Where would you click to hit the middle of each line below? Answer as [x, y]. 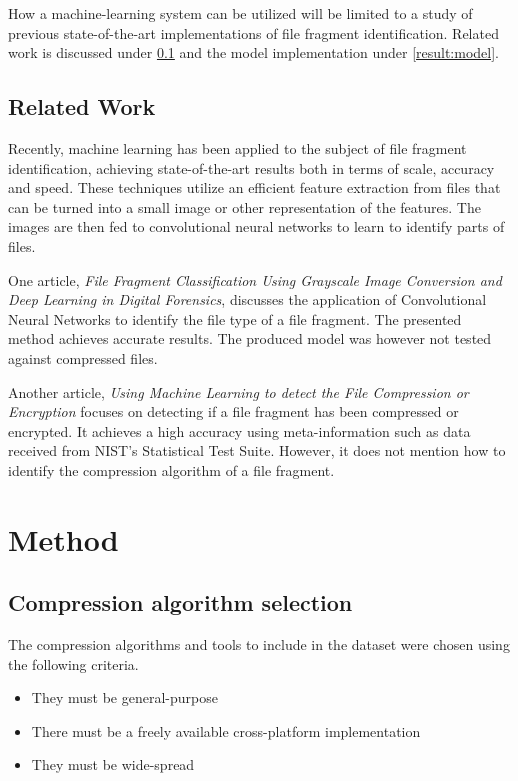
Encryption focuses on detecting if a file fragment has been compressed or [233, 411]
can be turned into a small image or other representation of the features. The [244, 206]
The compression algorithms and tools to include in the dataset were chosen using [259, 644]
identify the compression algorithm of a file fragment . [171, 469]
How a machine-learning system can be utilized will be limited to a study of [240, 13]
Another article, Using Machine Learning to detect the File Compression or [238, 391]
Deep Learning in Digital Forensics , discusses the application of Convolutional [247, 299]
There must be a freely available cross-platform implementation [226, 730]
